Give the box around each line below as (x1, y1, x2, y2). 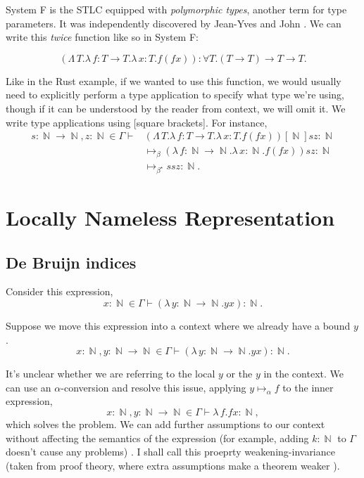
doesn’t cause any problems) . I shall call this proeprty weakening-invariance (6, 444, 335, 459)
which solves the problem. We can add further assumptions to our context (6, 416, 325, 431)
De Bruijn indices (6, 251, 137, 273)
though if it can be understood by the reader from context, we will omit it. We (6, 101, 346, 115)
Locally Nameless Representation (6, 202, 335, 231)
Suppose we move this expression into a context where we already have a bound (6, 318, 351, 332)
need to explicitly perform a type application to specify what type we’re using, (6, 87, 344, 102)
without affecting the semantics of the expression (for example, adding (6, 430, 309, 445)
